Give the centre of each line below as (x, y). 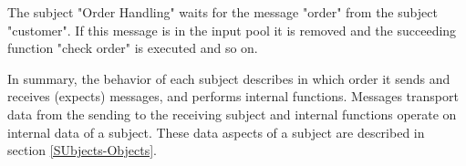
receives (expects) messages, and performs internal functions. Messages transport (233, 96)
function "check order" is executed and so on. (133, 48)
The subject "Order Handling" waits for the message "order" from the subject (223, 12)
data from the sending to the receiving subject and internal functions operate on (232, 114)
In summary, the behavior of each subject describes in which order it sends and (229, 78)
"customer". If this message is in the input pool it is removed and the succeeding (232, 30)
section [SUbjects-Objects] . (82, 150)
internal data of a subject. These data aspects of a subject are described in (216, 132)
